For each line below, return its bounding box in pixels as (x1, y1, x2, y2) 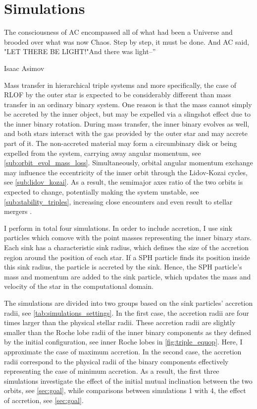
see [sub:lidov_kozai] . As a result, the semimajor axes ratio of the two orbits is (4, 177, 243, 187)
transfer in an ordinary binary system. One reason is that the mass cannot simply (4, 99, 252, 109)
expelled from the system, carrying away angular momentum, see (4, 147, 201, 158)
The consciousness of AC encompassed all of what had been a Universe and (4, 27, 233, 37)
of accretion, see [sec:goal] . (4, 395, 84, 405)
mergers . (4, 206, 32, 216)
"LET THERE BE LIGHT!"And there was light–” (4, 46, 156, 57)
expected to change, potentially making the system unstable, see (4, 187, 199, 197)
